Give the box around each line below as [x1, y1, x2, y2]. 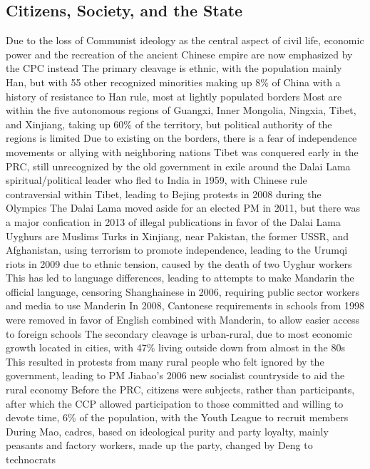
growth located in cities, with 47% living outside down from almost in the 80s [6, 340, 345, 355]
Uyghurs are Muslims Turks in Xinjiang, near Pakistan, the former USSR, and [6, 228, 349, 243]
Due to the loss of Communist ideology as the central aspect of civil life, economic [6, 33, 364, 48]
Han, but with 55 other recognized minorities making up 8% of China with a [6, 74, 341, 89]
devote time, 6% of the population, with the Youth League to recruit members [6, 410, 349, 425]
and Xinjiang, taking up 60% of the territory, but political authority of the [6, 116, 332, 131]
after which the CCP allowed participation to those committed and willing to [6, 396, 344, 411]
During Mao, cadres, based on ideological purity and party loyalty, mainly [6, 423, 329, 438]
